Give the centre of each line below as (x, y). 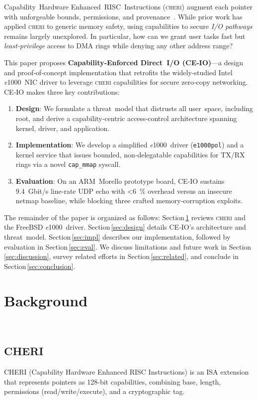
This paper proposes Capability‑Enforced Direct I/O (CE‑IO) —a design (124, 62)
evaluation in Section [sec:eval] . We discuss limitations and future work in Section (128, 246)
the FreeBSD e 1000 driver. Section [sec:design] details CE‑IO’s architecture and (125, 227)
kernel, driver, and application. (63, 128)
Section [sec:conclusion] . (40, 266)
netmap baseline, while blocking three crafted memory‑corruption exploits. (129, 200)
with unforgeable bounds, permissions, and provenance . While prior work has (123, 16)
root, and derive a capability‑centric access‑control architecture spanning (126, 118)
